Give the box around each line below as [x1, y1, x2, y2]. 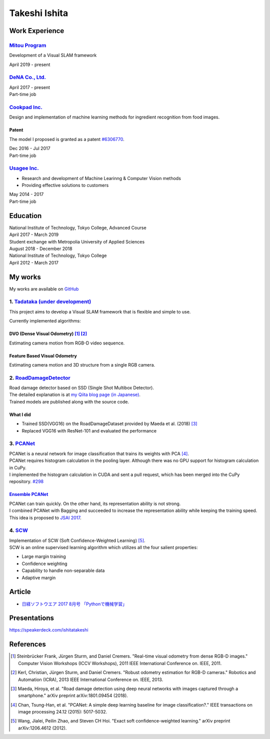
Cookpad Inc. [9, 104, 42, 110]
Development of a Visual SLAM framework [9, 52, 97, 58]
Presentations [9, 614, 54, 622]
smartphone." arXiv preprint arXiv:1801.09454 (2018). [18, 692, 128, 698]
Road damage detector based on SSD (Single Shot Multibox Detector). [9, 385, 154, 391]
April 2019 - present [9, 61, 50, 67]
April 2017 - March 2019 [9, 231, 59, 237]
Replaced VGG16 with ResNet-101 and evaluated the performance [21, 427, 157, 433]
